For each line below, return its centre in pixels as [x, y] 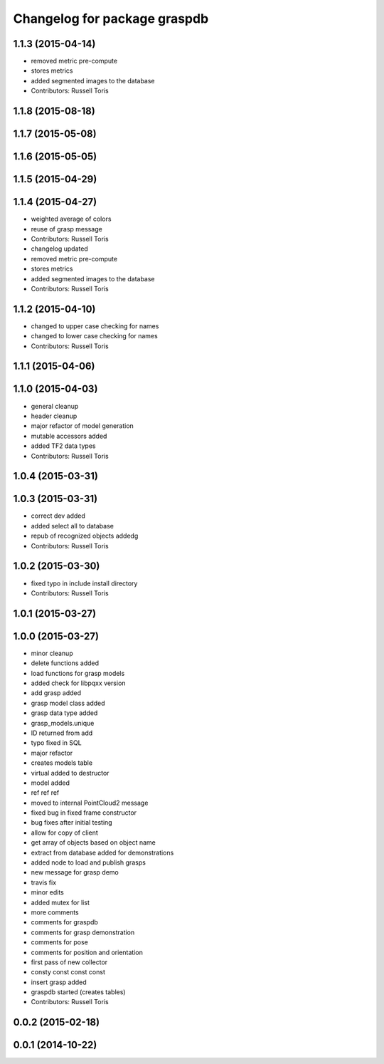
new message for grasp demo [75, 872]
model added [50, 783]
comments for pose [60, 942]
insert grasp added [59, 982]
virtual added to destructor [70, 773]
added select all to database [72, 526]
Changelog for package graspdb [111, 19]
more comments [55, 912]
